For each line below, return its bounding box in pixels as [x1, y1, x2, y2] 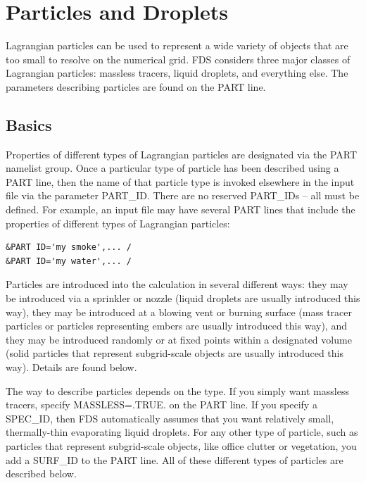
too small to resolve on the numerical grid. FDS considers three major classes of [6, 51, 351, 66]
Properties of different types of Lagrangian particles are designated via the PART [6, 146, 358, 161]
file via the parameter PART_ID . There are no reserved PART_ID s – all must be [6, 188, 360, 203]
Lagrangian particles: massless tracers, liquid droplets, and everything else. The [6, 65, 348, 80]
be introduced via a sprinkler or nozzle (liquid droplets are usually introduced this [6, 291, 360, 306]
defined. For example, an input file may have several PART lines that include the [6, 202, 355, 217]
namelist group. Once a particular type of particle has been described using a [6, 161, 339, 175]
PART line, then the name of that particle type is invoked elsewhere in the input [6, 174, 355, 189]
